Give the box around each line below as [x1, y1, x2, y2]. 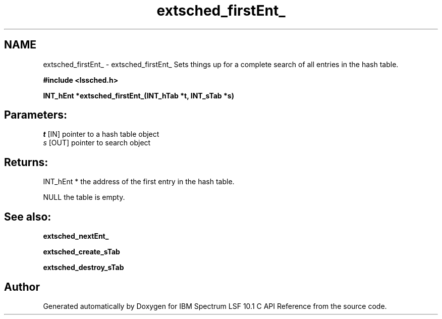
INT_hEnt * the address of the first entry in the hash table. [43, 177, 235, 186]
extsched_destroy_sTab [43, 263, 124, 272]
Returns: [4, 155, 48, 169]
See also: [4, 210, 51, 223]
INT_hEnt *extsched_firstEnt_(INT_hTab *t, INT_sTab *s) [43, 91, 234, 100]
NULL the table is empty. [43, 193, 125, 202]
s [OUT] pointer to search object [43, 138, 151, 147]
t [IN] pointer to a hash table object [43, 130, 159, 139]
